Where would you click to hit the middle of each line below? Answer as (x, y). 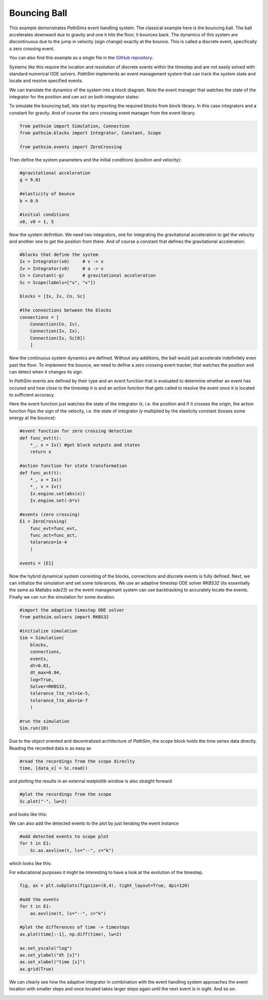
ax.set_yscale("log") (46, 948)
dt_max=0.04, (46, 673)
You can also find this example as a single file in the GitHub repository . (81, 58)
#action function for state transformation (73, 466)
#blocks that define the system (59, 255)
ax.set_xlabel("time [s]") (52, 962)
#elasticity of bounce (47, 194)
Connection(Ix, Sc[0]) (58, 338)
